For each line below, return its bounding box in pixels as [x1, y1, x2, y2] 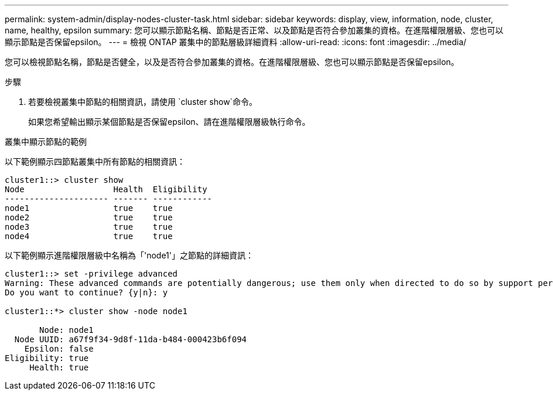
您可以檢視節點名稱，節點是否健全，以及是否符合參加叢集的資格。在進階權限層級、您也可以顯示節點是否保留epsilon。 [5, 57, 459, 67]
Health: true [29, 363, 89, 372]
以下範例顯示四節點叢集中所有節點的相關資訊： [5, 156, 185, 166]
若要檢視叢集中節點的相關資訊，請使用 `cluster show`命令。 [28, 97, 258, 107]
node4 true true [5, 231, 173, 241]
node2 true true [5, 213, 173, 222]
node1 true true [5, 203, 173, 213]
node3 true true [5, 222, 173, 231]
